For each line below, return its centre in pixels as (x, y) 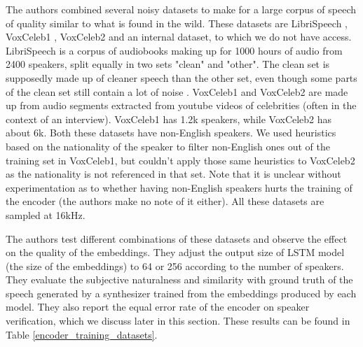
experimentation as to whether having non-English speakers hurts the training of (179, 187)
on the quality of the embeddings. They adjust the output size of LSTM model (175, 252)
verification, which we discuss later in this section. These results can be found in (178, 321)
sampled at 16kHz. (46, 214)
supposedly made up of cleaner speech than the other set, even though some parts (181, 77)
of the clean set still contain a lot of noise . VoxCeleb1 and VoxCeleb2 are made (177, 91)
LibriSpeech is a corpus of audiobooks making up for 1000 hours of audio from (174, 50)
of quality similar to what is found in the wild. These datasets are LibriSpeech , (177, 23)
